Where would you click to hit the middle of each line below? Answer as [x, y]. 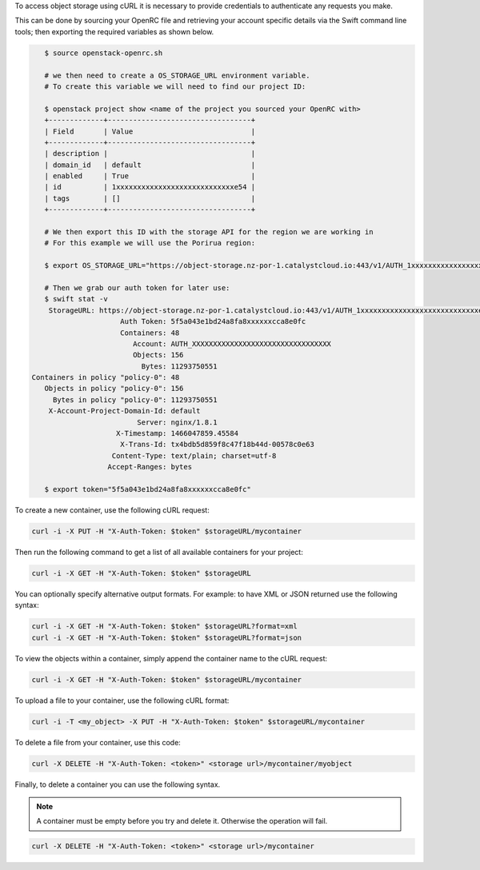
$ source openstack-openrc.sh [104, 53]
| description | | [150, 154]
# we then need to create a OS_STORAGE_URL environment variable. [177, 75]
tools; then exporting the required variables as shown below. [114, 31]
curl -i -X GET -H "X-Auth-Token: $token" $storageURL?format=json [167, 637]
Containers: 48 [150, 333]
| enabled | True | [150, 176]
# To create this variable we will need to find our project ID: [175, 86]
